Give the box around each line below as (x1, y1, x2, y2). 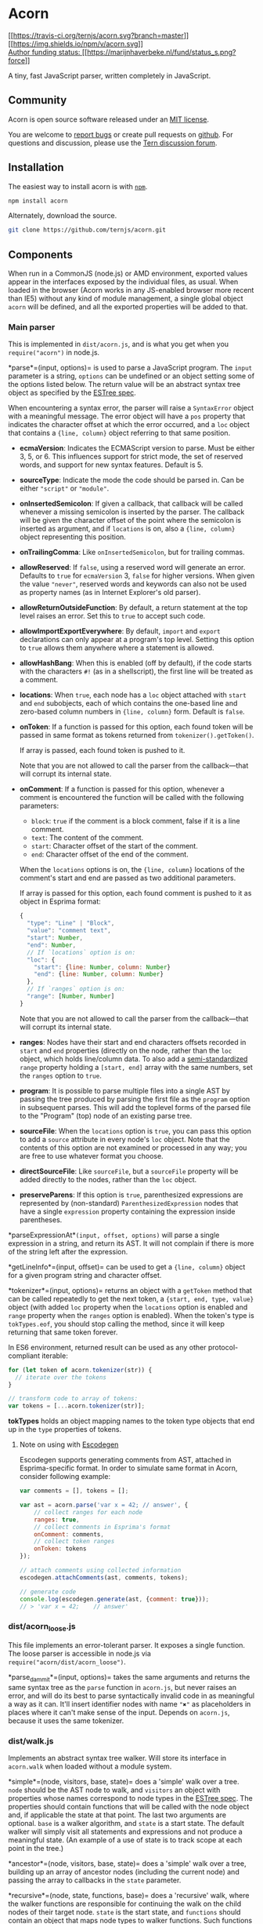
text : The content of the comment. (31, 833, 144, 842)
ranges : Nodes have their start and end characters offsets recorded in (19, 1037, 247, 1046)
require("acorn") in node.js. (8, 348, 100, 357)
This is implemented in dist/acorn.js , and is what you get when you (8, 339, 229, 349)
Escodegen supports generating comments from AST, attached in (19, 1455, 232, 1465)
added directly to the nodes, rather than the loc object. (19, 1174, 197, 1184)
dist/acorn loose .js (8, 1621, 76, 1634)
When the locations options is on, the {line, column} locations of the (19, 865, 245, 874)
